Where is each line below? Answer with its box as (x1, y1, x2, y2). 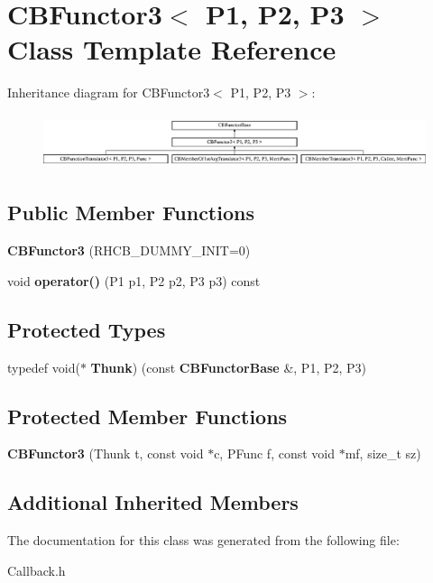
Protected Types (7, 315, 166, 343)
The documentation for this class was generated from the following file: (7, 531, 400, 550)
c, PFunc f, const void (214, 444, 335, 463)
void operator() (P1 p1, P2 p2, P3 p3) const (7, 271, 261, 290)
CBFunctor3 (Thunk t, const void (7, 444, 204, 463)
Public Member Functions (7, 199, 254, 227)
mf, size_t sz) (345, 444, 421, 463)
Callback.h (7, 560, 66, 579)
